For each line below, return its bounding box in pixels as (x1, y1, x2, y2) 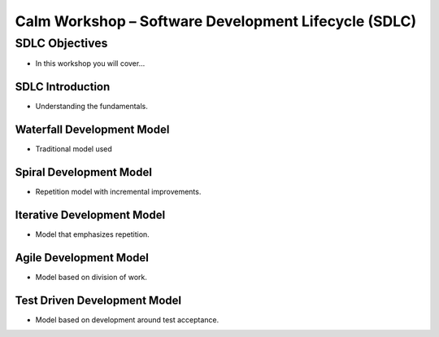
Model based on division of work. (35, 272, 148, 282)
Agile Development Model (15, 251, 150, 265)
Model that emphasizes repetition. (35, 230, 150, 239)
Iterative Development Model (15, 208, 166, 221)
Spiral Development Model (15, 165, 152, 179)
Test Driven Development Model (15, 293, 182, 307)
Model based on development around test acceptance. (35, 314, 219, 325)
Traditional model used (35, 144, 113, 154)
